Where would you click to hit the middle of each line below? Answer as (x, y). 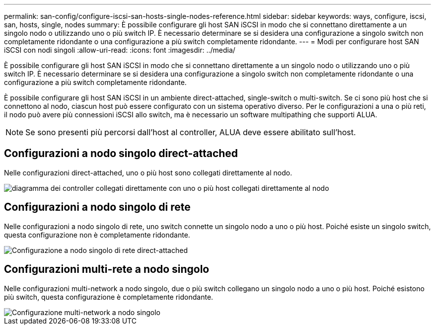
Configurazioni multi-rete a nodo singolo (107, 269)
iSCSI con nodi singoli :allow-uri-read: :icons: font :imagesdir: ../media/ (120, 50)
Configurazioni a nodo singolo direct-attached (121, 154)
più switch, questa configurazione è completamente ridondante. (109, 297)
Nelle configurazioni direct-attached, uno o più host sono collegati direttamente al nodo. (148, 172)
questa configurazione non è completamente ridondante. (97, 235)
